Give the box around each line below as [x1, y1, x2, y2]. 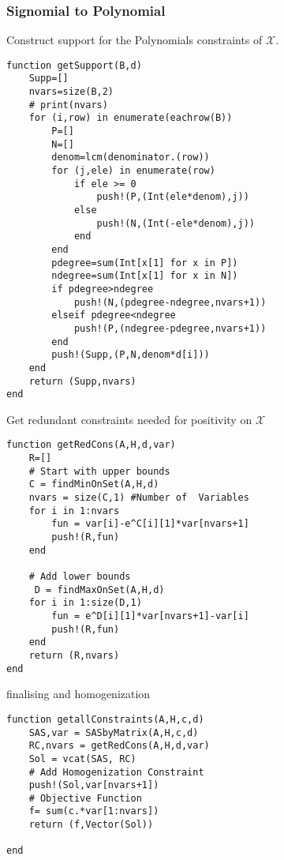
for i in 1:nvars [28, 505, 120, 516]
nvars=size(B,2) [28, 86, 114, 98]
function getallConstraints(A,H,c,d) [6, 713, 204, 725]
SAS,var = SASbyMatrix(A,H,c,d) [28, 727, 199, 738]
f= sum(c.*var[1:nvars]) [28, 806, 159, 817]
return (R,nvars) [28, 649, 120, 661]
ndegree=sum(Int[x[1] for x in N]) [51, 270, 238, 282]
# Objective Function [28, 792, 142, 804]
